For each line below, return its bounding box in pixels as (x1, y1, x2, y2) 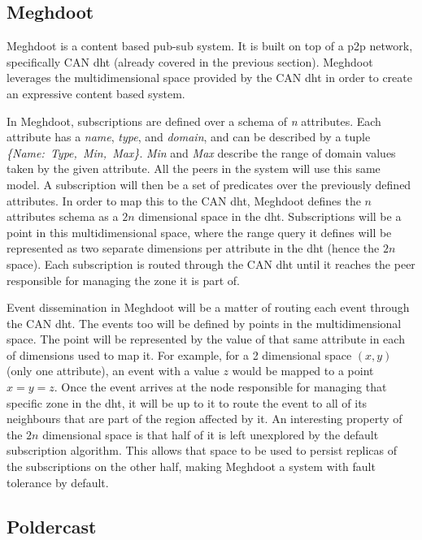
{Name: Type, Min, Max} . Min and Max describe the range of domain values (7, 144, 396, 161)
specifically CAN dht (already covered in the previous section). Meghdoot (7, 53, 373, 70)
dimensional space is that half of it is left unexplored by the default (42, 426, 379, 443)
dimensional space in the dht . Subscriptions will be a (138, 208, 402, 225)
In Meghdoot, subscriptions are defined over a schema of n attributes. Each (7, 112, 381, 129)
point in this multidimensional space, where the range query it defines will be (7, 223, 392, 240)
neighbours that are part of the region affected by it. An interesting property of (7, 410, 402, 427)
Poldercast (7, 513, 97, 538)
